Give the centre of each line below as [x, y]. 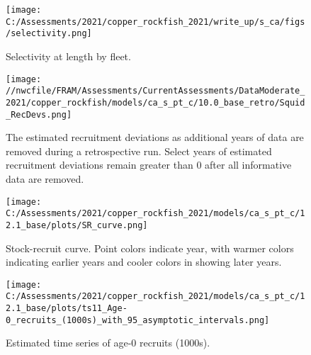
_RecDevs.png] [39, 114]
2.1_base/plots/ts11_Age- [67, 309]
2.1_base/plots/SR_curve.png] [77, 225]
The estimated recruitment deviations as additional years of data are [155, 137]
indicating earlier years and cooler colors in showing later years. [144, 262]
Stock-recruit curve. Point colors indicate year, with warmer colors [150, 248]
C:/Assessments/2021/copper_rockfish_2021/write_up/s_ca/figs [155, 22]
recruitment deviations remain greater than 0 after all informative [149, 165]
